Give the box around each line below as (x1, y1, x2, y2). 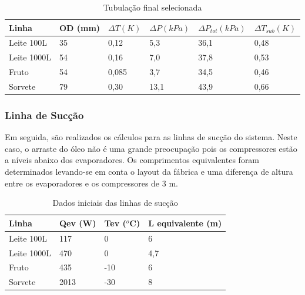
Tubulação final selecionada (103, 1, 202, 13)
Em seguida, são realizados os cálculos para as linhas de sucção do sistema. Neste (5, 131, 297, 143)
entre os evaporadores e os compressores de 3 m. (5, 177, 178, 189)
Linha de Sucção (5, 107, 84, 122)
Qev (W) (59, 216, 96, 229)
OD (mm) (59, 21, 100, 33)
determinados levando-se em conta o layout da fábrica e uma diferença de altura (5, 165, 293, 178)
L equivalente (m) (148, 216, 222, 229)
